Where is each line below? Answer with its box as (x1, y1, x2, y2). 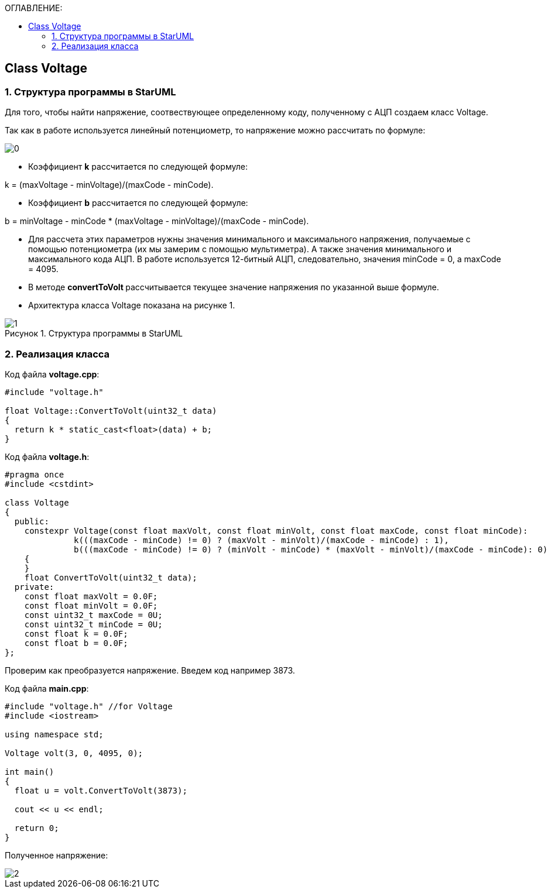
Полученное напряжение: (5, 850, 108, 860)
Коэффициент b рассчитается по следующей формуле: (28, 198, 248, 208)
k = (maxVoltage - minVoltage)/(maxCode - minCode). (5, 180, 214, 190)
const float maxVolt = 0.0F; (24, 591, 158, 601)
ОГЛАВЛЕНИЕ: (5, 3, 63, 13)
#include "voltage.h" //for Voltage (5, 701, 173, 711)
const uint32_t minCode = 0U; (24, 619, 163, 629)
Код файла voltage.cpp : (5, 369, 100, 379)
